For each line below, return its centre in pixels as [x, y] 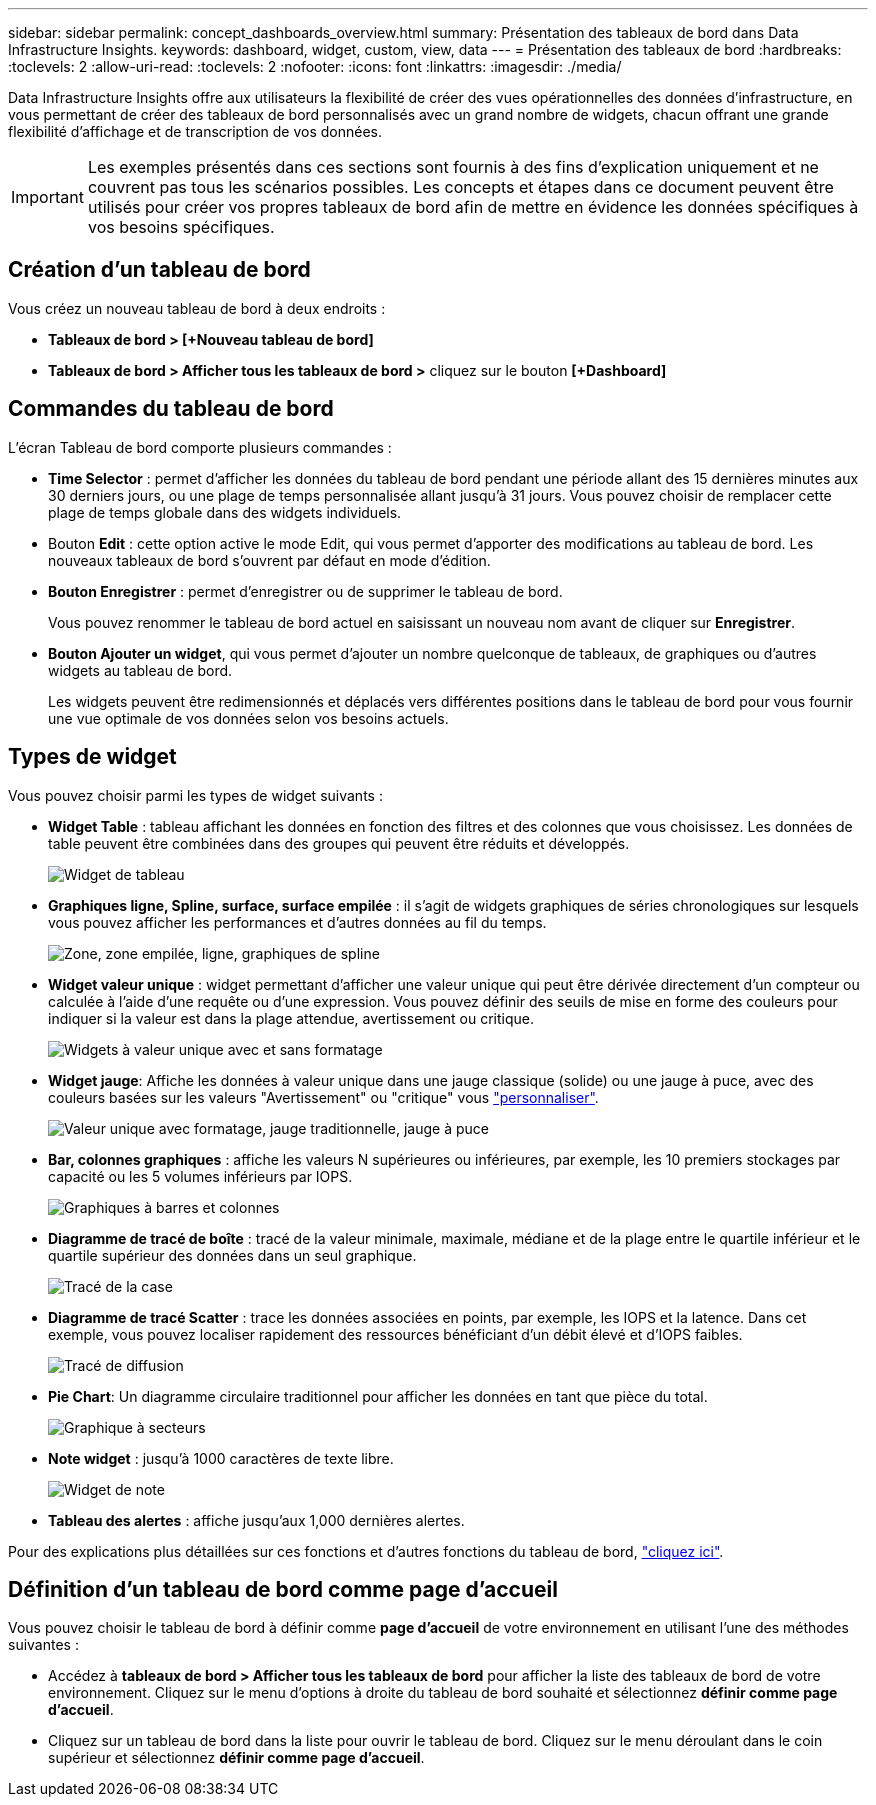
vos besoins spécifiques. [181, 227]
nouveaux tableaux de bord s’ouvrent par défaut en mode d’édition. [269, 560]
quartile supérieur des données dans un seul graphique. [232, 1255]
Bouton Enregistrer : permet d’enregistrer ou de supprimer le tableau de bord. [305, 591]
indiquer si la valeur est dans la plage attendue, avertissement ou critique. [291, 1018]
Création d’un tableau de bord [159, 270]
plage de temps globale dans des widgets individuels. [225, 512]
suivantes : [43, 1645]
